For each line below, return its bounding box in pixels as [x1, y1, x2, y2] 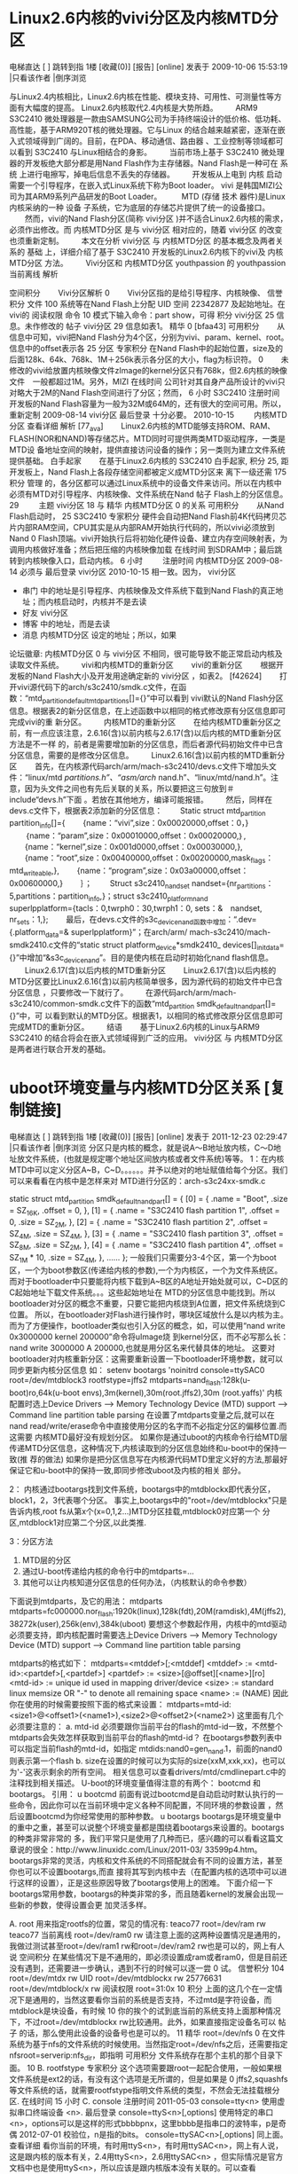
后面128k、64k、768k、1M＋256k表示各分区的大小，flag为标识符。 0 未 [9, 354, 289, 365]
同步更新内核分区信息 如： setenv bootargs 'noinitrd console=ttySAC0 [9, 1365, 265, 1376]
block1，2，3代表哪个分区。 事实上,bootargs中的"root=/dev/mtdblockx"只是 [9, 1495, 288, 1505]
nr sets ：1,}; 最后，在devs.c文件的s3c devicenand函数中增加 [9, 914, 226, 927]
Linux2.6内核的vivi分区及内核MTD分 [9, 8, 278, 28]
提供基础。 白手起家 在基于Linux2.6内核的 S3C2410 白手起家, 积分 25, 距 [9, 455, 289, 466]
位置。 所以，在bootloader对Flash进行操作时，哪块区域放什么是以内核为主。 [9, 1309, 288, 1320]
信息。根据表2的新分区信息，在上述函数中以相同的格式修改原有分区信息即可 [9, 705, 286, 716]
